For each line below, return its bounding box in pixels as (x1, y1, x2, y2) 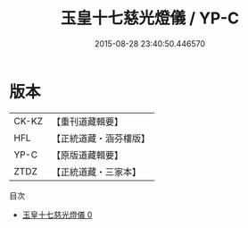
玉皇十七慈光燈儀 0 (21, 209, 93, 220)
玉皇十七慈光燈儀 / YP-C (61, 8, 239, 29)
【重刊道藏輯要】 (51, 115, 123, 128)
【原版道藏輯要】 (51, 148, 123, 161)
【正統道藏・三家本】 (51, 165, 141, 178)
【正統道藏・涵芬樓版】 (51, 131, 150, 144)
